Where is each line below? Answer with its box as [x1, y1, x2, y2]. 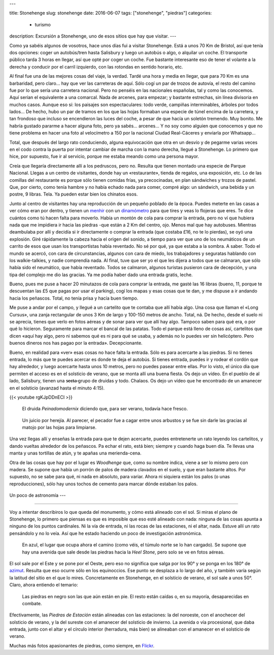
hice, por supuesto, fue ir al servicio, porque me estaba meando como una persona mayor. [9, 153, 199, 159]
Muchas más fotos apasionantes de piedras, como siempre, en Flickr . [9, 642, 155, 648]
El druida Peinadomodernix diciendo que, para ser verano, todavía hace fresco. [22, 406, 188, 412]
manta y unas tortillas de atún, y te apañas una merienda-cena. [9, 450, 142, 456]
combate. [22, 600, 42, 606]
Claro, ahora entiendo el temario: [9, 582, 78, 588]
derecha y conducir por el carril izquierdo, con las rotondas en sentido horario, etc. [9, 63, 183, 70]
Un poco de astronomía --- [9, 493, 66, 499]
